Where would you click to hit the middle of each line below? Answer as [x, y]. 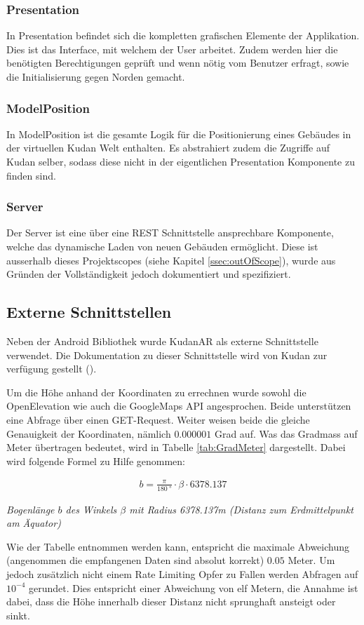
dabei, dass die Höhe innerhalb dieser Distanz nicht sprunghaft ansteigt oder [171, 602]
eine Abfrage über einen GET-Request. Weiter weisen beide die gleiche [158, 419]
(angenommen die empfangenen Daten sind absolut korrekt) [135, 560]
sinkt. [18, 615]
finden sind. [31, 175]
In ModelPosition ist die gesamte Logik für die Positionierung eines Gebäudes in [179, 134]
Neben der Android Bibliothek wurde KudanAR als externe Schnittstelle [162, 341]
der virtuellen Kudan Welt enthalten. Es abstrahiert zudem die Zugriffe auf [168, 148]
